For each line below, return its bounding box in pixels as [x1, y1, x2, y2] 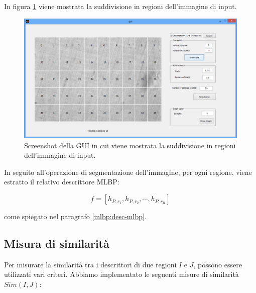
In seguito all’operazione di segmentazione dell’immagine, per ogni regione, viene [4, 166, 252, 177]
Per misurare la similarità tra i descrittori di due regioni [4, 259, 177, 269]
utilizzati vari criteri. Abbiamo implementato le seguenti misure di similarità [4, 269, 239, 279]
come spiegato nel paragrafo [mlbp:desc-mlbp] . [4, 211, 147, 222]
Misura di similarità [4, 236, 109, 251]
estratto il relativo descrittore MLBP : [4, 176, 119, 187]
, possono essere [193, 259, 242, 269]
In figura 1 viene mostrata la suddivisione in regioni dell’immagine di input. [4, 1, 237, 11]
